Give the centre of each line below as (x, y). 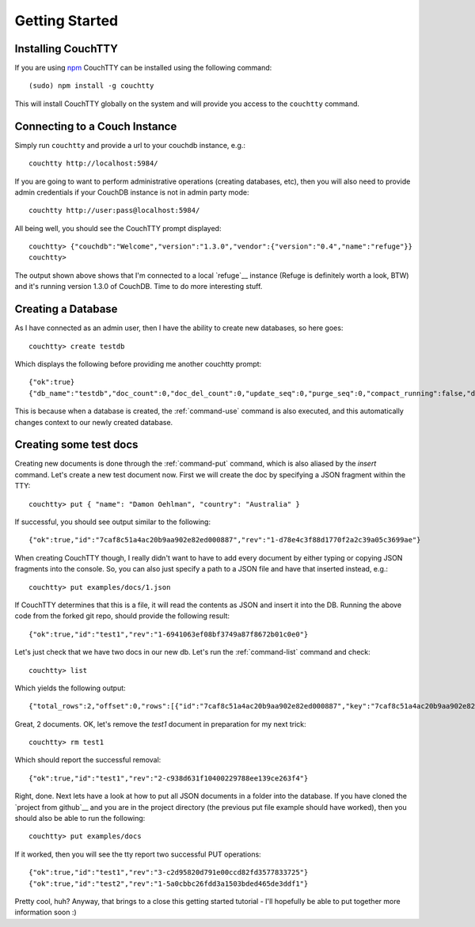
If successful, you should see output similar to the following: (113, 522)
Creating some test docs (76, 445)
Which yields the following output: (70, 688)
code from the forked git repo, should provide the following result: (122, 616)
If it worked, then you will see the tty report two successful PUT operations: (138, 854)
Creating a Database (66, 309)
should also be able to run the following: (80, 819)
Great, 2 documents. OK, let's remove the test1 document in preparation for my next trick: (160, 724)
